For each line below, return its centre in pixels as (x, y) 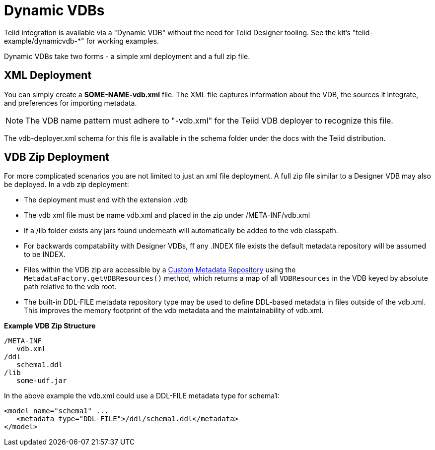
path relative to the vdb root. (70, 287)
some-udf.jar (42, 381)
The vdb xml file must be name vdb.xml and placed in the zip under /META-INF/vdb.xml (167, 215)
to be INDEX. (45, 255)
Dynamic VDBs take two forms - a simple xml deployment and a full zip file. (127, 56)
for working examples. (122, 41)
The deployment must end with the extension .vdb (106, 200)
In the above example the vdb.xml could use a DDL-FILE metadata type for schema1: (142, 396)
